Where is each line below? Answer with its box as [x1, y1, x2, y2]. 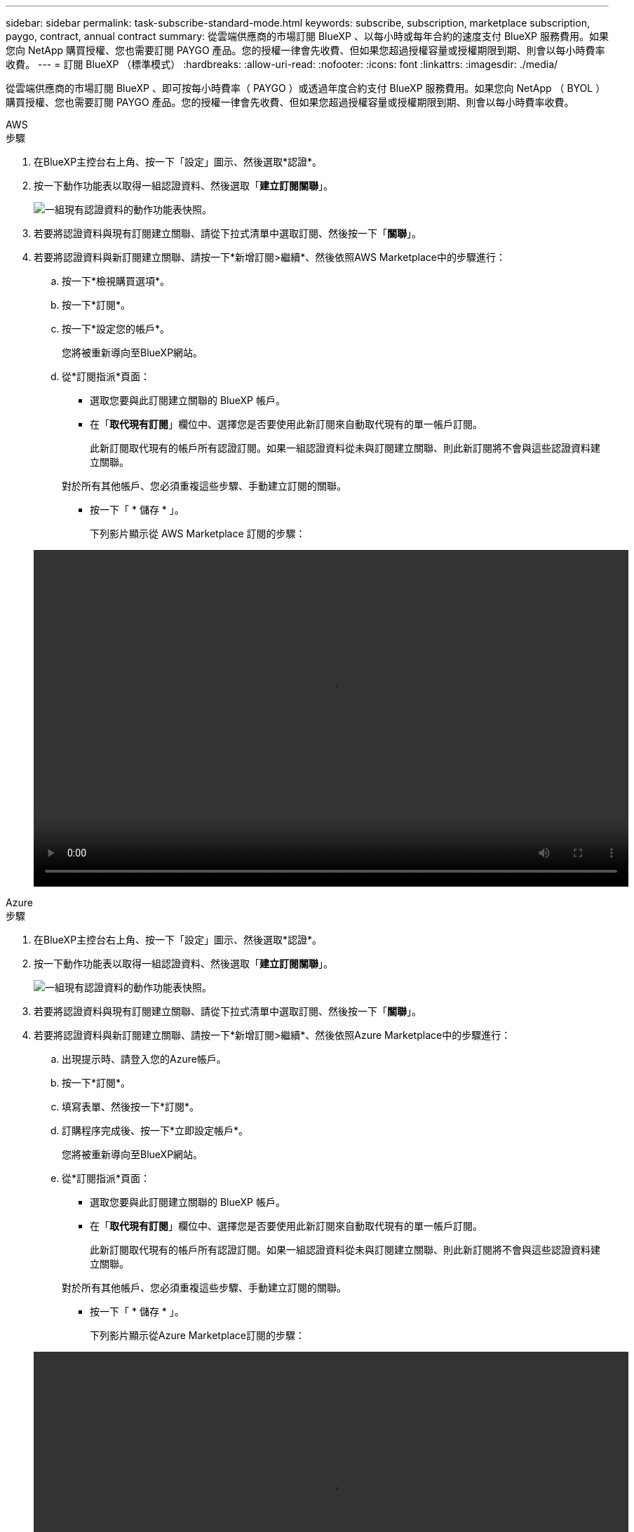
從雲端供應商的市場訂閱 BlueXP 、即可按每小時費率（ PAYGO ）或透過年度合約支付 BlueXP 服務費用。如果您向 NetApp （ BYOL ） [6, 82, 606, 94]
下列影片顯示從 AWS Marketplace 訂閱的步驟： [90, 528, 306, 539]
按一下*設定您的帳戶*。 [62, 323, 170, 335]
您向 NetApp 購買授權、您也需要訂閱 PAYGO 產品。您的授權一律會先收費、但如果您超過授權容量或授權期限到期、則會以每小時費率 [6, 44, 605, 56]
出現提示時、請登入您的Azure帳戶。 [62, 1053, 227, 1065]
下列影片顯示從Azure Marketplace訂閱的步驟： [90, 1329, 305, 1341]
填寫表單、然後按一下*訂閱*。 [62, 1101, 200, 1113]
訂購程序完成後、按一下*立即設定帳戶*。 [62, 1124, 249, 1136]
